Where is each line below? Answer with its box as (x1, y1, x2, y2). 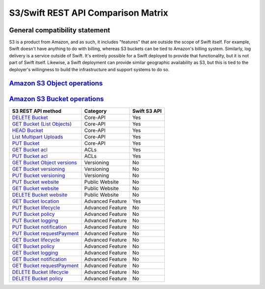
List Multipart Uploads (12, 133, 63, 140)
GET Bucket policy (12, 243, 55, 250)
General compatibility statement (9, 26, 110, 34)
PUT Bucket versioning (12, 172, 65, 179)
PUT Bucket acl (12, 153, 48, 159)
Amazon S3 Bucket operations (9, 95, 104, 103)
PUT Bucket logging (12, 217, 58, 224)
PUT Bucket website (12, 178, 59, 185)
